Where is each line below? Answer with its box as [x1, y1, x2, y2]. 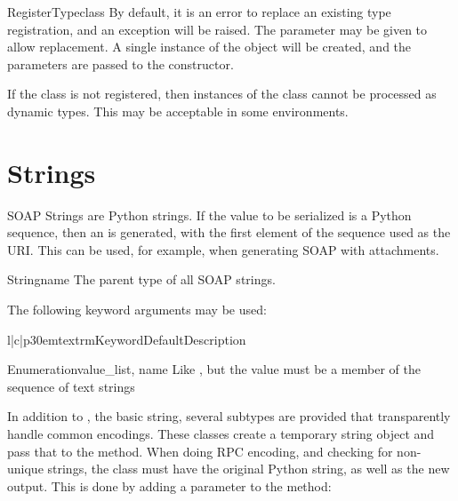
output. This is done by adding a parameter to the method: [7, 476, 332, 495]
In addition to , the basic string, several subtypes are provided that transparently [7, 407, 451, 425]
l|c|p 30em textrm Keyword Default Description [7, 330, 246, 348]
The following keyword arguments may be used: [7, 300, 267, 319]
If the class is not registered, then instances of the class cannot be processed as [7, 84, 437, 103]
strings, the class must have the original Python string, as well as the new [47, 459, 450, 478]
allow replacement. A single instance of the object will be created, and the [7, 37, 412, 56]
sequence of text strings [7, 377, 135, 395]
